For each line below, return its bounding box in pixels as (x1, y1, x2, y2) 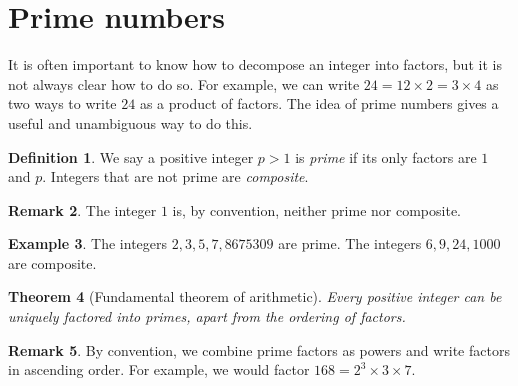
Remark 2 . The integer (8, 199, 157, 220)
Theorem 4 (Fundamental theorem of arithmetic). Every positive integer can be (8, 286, 502, 307)
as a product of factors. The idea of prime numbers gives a (139, 93, 499, 114)
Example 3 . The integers (8, 233, 168, 254)
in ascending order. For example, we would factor (8, 359, 310, 380)
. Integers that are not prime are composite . (42, 166, 309, 187)
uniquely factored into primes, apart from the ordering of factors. (8, 306, 406, 327)
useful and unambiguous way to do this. (8, 112, 253, 133)
